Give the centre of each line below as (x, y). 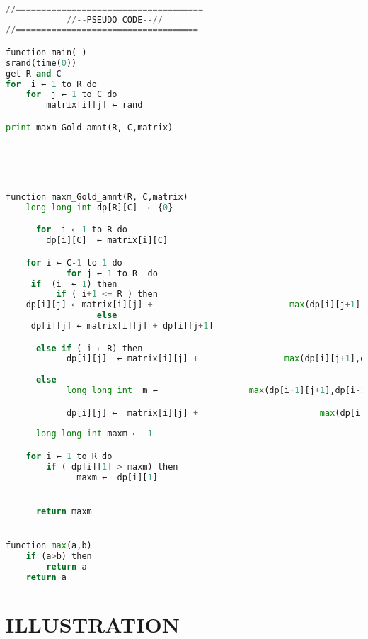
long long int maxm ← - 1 (94, 434)
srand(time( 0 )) (41, 63)
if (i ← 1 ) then (74, 284)
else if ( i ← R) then (89, 348)
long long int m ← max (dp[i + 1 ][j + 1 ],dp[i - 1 (216, 391)
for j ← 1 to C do (71, 95)
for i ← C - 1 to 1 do (74, 262)
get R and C (34, 73)
